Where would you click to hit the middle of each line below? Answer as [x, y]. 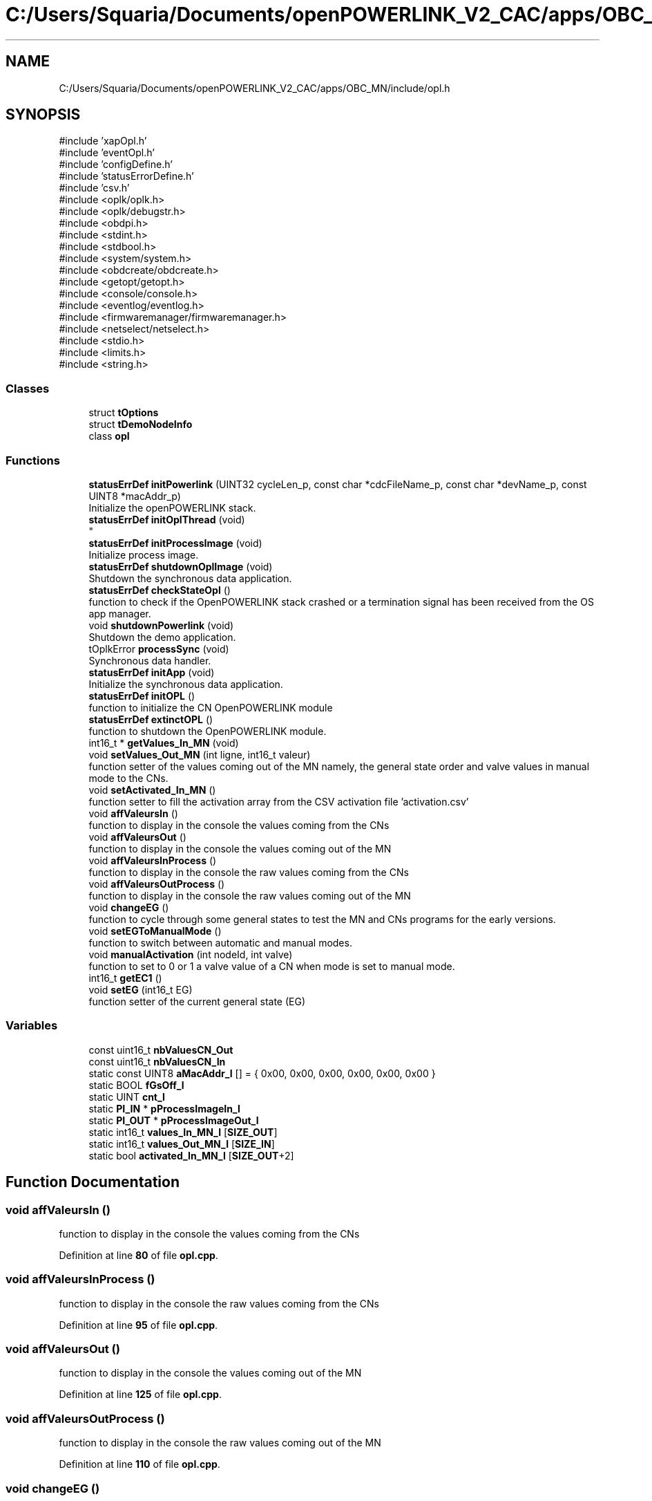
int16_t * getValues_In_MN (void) [164, 743]
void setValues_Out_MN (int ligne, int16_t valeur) [200, 754]
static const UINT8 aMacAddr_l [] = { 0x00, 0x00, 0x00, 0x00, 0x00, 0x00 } [262, 1073]
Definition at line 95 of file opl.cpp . [138, 1325]
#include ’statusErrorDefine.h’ [126, 176]
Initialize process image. [144, 554]
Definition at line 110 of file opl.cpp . [140, 1464]
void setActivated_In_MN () [152, 790]
